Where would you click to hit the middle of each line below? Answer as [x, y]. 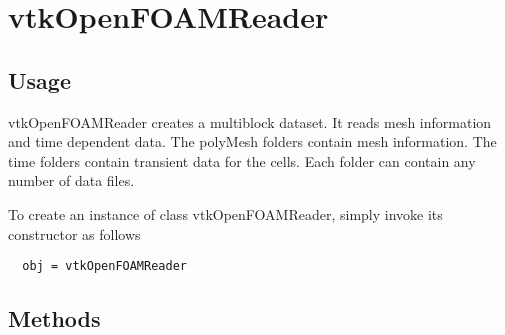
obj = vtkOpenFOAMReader [104, 266]
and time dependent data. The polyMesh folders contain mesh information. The [252, 141]
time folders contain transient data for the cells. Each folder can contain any [242, 160]
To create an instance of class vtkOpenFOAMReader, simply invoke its [225, 213]
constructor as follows [74, 233]
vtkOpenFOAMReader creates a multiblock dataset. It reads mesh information [250, 121]
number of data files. [71, 180]
